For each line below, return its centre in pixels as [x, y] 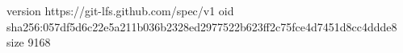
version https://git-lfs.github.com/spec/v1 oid [120, 10]
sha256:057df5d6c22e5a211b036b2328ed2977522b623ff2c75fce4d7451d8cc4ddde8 [202, 26]
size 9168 [29, 42]
